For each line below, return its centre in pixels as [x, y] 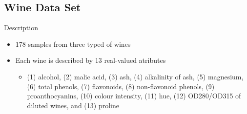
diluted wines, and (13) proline [73, 105]
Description [21, 28]
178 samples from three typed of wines [73, 44]
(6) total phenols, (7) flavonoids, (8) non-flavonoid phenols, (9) [121, 86]
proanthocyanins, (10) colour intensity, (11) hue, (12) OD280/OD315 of [134, 96]
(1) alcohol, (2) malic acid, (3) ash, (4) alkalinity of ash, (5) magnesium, [135, 76]
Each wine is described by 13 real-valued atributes [91, 60]
